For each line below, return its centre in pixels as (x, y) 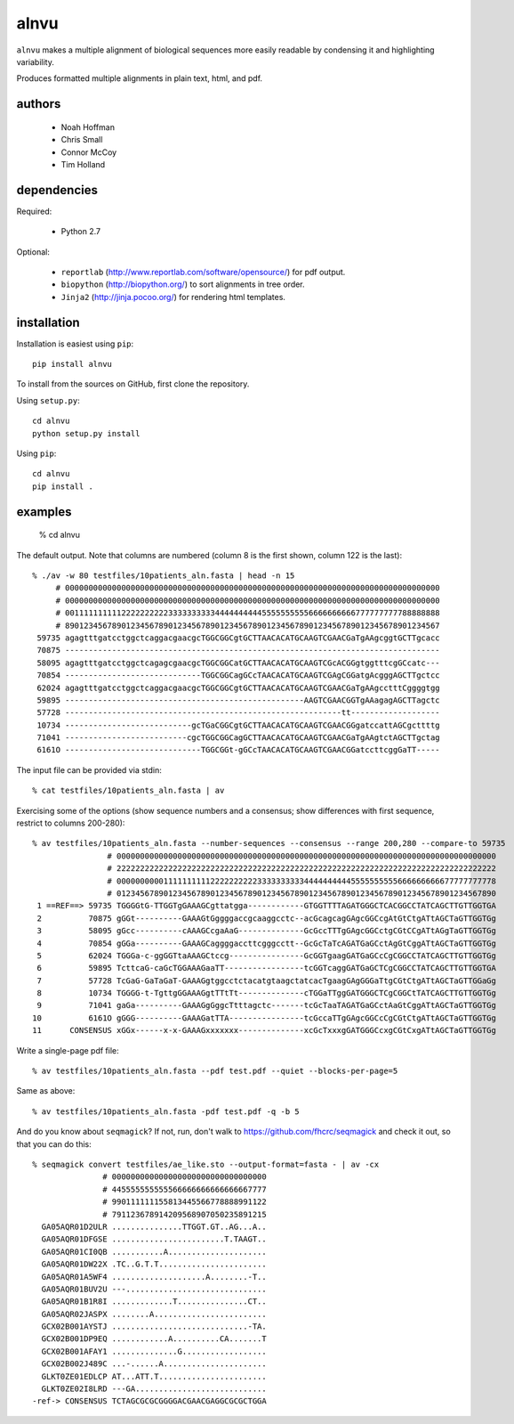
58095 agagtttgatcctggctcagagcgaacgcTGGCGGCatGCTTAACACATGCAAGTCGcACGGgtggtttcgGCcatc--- (238, 663)
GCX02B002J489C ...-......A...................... (154, 1364)
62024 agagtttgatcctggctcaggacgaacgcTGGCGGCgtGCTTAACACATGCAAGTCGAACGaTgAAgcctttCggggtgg (238, 688)
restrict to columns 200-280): (71, 823)
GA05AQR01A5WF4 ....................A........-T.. (154, 1277)
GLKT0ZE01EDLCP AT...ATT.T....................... (154, 1376)
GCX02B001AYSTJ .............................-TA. (154, 1326)
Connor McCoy (89, 152)
